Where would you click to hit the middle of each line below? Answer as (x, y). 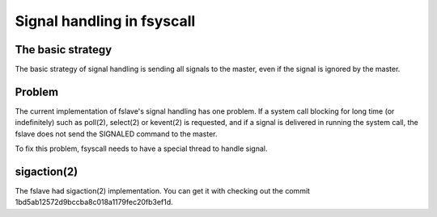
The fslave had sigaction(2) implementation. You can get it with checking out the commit (163, 191)
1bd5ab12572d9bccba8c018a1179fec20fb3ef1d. (94, 202)
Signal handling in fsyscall (105, 21)
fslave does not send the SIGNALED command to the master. (116, 134)
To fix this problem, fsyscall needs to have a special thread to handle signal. (141, 148)
